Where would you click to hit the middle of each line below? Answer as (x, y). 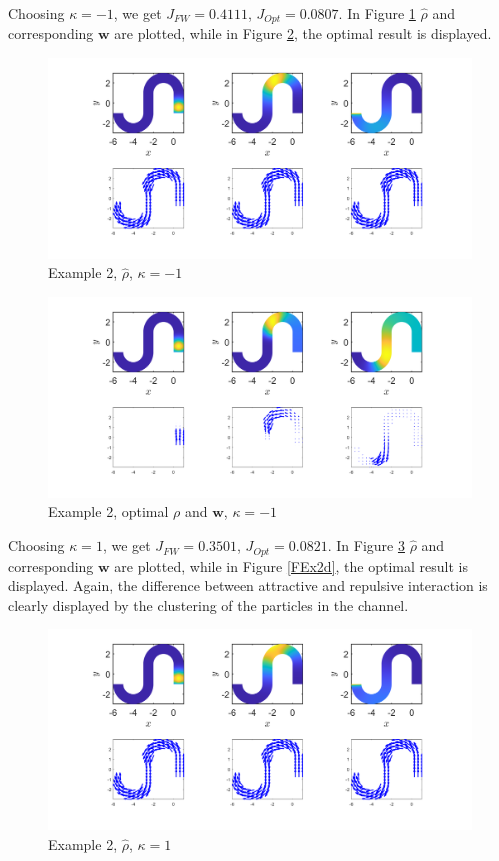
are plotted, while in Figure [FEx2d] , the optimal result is (291, 565)
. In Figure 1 (377, 13)
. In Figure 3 (366, 545)
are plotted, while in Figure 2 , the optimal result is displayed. (303, 33)
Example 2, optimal (108, 511)
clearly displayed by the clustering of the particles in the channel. (208, 604)
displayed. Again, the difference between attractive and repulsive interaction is (248, 585)
